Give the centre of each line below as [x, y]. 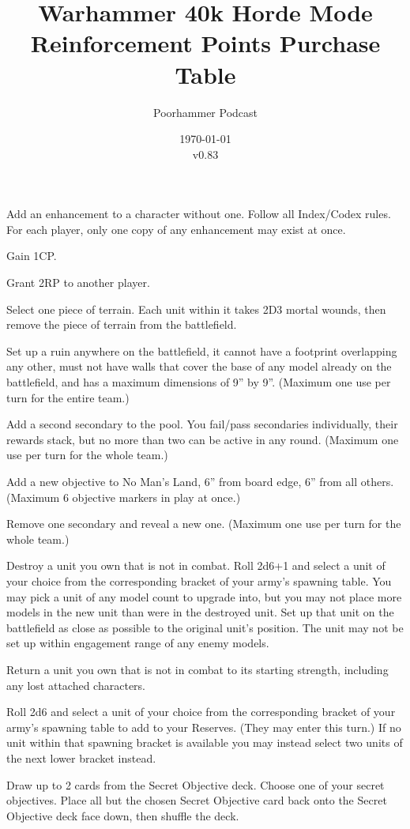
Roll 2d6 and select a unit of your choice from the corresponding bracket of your [201, 712]
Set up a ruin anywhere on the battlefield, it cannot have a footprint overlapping [202, 350]
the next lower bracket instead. [81, 757]
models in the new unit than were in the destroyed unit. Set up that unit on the [200, 612]
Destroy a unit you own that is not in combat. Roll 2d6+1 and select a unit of [196, 565]
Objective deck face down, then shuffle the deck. [123, 815]
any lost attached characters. [76, 685]
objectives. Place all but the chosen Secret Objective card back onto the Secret [197, 800]
